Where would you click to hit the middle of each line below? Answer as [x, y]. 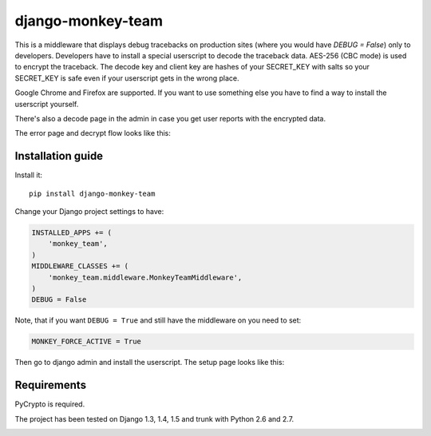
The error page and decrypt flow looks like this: [93, 133]
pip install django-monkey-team [92, 193]
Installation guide [59, 156]
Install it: [29, 175]
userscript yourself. [47, 104]
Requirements [51, 385]
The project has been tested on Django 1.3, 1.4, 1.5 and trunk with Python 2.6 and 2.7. [154, 418]
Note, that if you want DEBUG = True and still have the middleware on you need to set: [158, 320]
